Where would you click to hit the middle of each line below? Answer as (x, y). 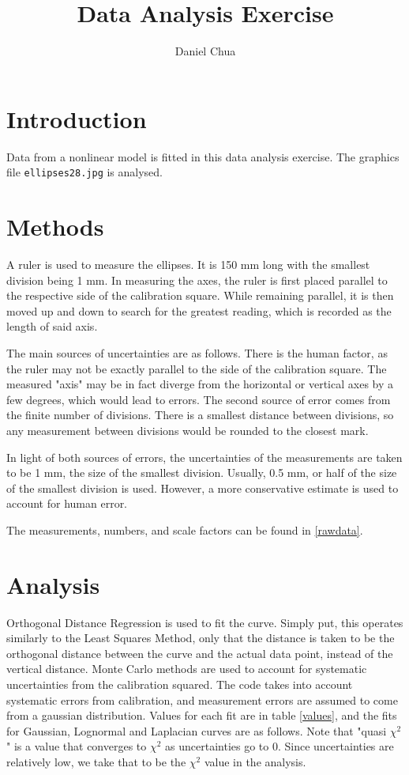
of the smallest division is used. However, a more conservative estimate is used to (203, 488)
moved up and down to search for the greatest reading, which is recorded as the (199, 310)
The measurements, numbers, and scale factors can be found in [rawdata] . (185, 529)
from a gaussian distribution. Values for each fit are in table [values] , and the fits (202, 715)
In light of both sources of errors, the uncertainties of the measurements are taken (204, 457)
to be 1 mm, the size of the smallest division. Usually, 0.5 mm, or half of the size (202, 473)
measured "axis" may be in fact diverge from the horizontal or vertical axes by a (200, 384)
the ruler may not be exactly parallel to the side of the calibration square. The (197, 368)
